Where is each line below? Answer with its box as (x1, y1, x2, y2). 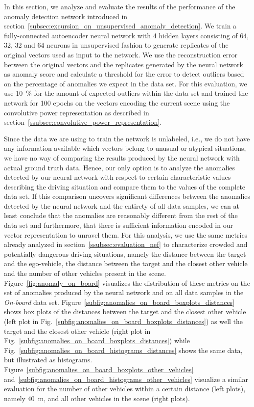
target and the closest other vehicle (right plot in (4, 326, 151, 336)
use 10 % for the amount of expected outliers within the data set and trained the (4, 88, 248, 98)
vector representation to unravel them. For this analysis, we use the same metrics (4, 229, 248, 240)
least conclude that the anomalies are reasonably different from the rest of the (4, 210, 238, 220)
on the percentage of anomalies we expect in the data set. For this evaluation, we (4, 78, 247, 88)
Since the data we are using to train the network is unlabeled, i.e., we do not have (4, 133, 250, 143)
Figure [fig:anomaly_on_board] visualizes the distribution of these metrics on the (4, 277, 250, 288)
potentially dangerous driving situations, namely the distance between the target (4, 248, 246, 259)
